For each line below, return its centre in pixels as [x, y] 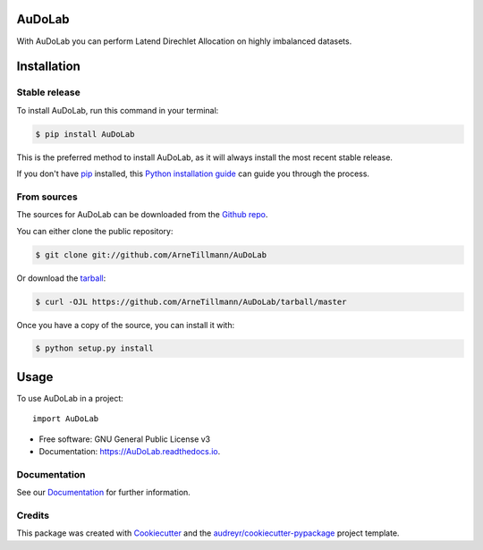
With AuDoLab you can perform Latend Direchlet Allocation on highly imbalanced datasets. [184, 41]
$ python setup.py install [94, 348]
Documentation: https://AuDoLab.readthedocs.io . [130, 452]
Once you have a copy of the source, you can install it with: [126, 325]
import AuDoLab [66, 419]
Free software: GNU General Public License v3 [125, 439]
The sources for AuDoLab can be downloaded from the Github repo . [142, 215]
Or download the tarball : [61, 278]
